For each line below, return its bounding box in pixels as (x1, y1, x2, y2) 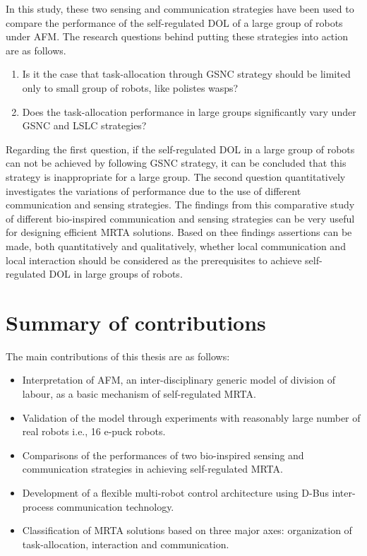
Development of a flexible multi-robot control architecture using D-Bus (22, 485, 329, 499)
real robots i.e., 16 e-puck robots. (22, 424, 166, 439)
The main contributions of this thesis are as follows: (6, 348, 230, 363)
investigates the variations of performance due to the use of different (6, 183, 301, 198)
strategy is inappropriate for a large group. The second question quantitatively (6, 169, 346, 184)
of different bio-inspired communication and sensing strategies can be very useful (6, 211, 355, 225)
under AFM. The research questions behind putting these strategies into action (6, 29, 348, 44)
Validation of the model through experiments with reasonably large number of (22, 410, 361, 425)
